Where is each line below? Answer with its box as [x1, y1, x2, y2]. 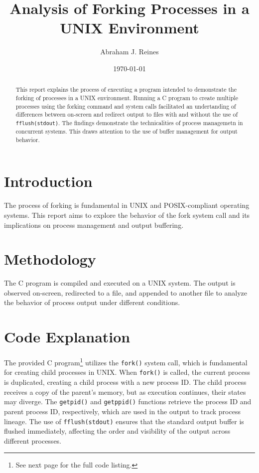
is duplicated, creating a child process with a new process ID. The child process [4, 377, 247, 387]
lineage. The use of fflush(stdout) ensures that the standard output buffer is [4, 416, 244, 426]
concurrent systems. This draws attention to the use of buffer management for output [15, 127, 238, 136]
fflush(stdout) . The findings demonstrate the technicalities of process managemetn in [15, 118, 243, 127]
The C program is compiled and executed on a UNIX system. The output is [4, 278, 236, 288]
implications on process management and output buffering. [4, 219, 184, 230]
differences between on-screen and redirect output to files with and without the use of [15, 110, 238, 119]
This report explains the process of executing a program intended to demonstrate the [15, 85, 237, 94]
